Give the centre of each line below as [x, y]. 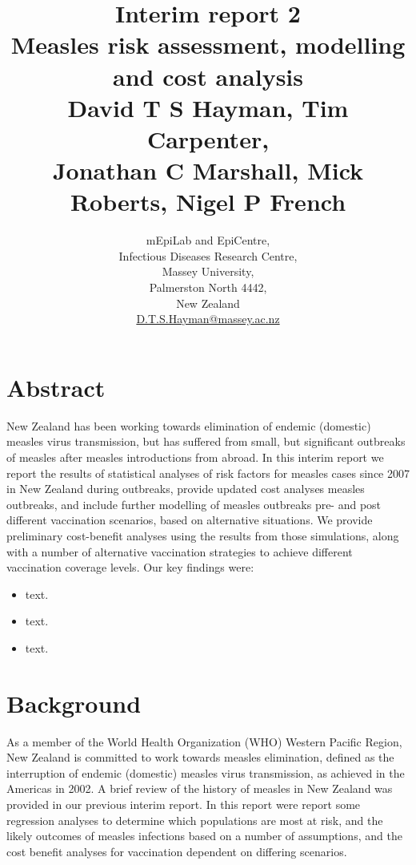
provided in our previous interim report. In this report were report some [184, 804]
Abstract [56, 387]
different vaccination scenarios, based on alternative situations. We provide [190, 520]
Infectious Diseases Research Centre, [208, 255]
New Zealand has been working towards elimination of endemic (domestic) [189, 425]
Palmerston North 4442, [208, 287]
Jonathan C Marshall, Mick [208, 170]
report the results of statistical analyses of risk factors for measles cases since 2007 [208, 473]
